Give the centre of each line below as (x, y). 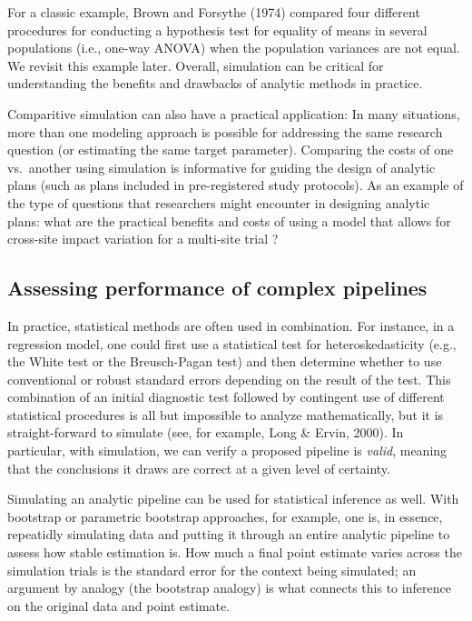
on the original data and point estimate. (119, 605)
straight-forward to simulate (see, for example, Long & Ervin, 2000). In (206, 432)
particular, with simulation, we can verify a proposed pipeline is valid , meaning (227, 451)
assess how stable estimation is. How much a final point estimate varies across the (235, 552)
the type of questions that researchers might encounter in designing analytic (219, 202)
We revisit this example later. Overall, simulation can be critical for (196, 65)
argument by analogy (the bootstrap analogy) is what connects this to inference (229, 588)
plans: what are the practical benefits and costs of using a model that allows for (229, 220)
